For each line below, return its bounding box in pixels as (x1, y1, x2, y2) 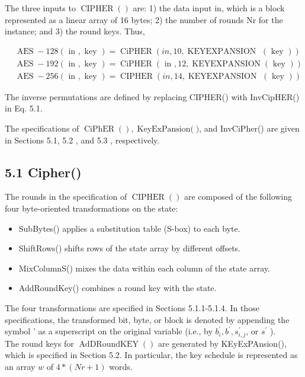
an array (5, 360, 36, 372)
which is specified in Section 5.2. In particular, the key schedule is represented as (5, 349, 298, 361)
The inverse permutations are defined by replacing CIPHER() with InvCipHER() (5, 90, 300, 103)
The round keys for (5, 337, 74, 349)
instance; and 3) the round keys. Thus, (5, 25, 145, 37)
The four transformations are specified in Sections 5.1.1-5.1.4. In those (5, 302, 259, 314)
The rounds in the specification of (5, 190, 127, 203)
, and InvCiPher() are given (199, 122, 300, 135)
